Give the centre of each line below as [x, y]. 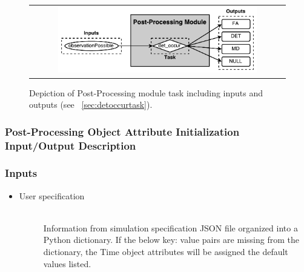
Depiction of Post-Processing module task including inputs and [146, 92]
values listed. [67, 263]
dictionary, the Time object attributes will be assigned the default [166, 252]
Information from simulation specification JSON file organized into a [170, 227]
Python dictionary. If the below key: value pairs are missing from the [171, 240]
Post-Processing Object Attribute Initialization [122, 131]
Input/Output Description [71, 145]
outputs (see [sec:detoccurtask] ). [91, 104]
